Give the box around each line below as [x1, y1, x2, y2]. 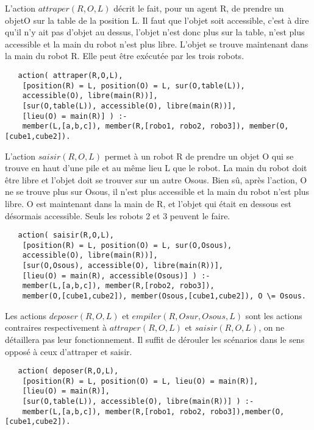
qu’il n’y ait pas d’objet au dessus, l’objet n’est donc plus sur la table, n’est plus [5, 26, 305, 38]
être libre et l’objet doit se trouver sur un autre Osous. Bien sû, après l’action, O [5, 173, 307, 186]
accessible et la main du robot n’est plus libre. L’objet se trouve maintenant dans [5, 37, 309, 50]
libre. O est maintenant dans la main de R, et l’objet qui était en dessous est [5, 197, 292, 210]
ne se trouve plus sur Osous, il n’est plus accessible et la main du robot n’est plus [5, 185, 310, 198]
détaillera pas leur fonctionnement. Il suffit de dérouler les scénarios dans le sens [5, 333, 305, 345]
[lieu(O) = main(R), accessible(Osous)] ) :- [22, 271, 210, 280]
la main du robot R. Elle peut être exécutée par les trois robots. [5, 49, 244, 62]
